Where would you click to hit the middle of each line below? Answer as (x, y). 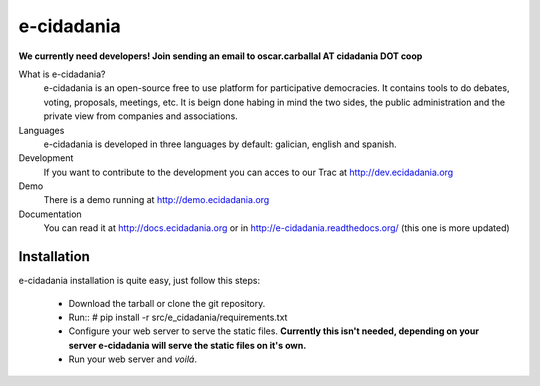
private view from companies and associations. (141, 116)
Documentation (50, 214)
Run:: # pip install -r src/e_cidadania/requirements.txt (178, 317)
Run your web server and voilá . (132, 359)
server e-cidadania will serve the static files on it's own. (187, 345)
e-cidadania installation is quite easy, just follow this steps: (139, 281)
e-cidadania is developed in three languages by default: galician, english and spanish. (220, 144)
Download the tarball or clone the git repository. (167, 303)
